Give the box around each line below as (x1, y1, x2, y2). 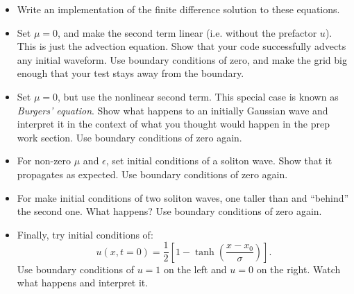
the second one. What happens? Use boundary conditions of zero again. (17, 204, 322, 218)
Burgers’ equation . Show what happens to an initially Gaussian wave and (17, 103, 328, 117)
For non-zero (17, 153, 71, 168)
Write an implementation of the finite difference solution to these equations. (17, 2, 340, 16)
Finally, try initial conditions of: (17, 227, 153, 241)
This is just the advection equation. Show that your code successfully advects (17, 39, 346, 53)
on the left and (164, 261, 227, 276)
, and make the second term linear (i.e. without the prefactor (58, 25, 317, 40)
